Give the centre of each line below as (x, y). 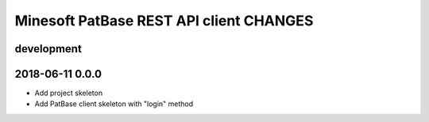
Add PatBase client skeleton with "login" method (114, 104)
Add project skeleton (69, 93)
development (48, 49)
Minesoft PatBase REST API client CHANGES (164, 21)
